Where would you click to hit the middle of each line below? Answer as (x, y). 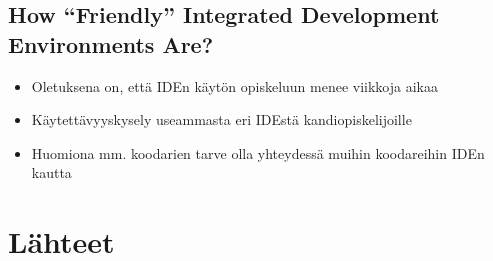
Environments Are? (111, 43)
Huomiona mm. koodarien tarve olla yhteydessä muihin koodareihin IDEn (258, 152)
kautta (51, 172)
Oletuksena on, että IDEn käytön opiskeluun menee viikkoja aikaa (234, 85)
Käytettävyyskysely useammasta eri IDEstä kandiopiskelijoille (221, 119)
